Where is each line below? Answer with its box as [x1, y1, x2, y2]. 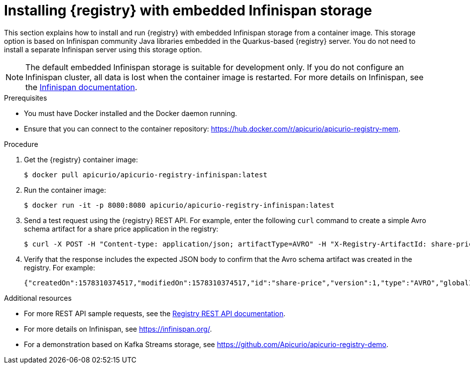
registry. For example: [24, 263, 95, 272]
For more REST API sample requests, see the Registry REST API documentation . [24, 309, 286, 318]
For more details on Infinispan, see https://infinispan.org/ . [24, 324, 212, 333]
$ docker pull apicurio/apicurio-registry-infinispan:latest [24, 170, 267, 179]
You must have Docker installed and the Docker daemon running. [24, 109, 237, 118]
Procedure [4, 139, 38, 148]
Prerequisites [4, 93, 47, 102]
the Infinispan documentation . [25, 82, 137, 92]
